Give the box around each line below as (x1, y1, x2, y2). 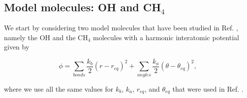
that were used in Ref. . (172, 83, 244, 94)
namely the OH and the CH (4, 32, 88, 42)
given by (4, 42, 30, 52)
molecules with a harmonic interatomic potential (93, 32, 239, 42)
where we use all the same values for (4, 83, 114, 94)
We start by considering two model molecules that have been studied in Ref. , (4, 23, 238, 33)
